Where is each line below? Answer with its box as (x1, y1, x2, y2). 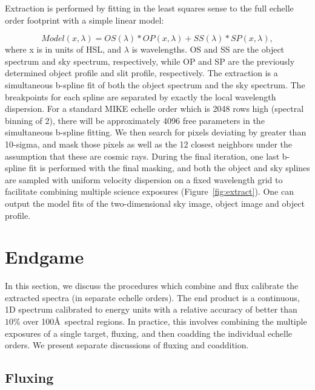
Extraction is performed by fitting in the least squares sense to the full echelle (5, 2, 294, 14)
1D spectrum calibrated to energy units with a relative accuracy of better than (5, 303, 297, 316)
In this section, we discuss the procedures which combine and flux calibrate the (5, 279, 299, 292)
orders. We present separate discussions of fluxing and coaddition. (5, 339, 249, 351)
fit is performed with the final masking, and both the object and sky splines (28, 161, 310, 174)
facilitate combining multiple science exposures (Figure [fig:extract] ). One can (5, 185, 294, 198)
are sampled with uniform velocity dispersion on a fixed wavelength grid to (5, 173, 283, 186)
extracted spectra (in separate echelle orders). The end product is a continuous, (5, 291, 300, 304)
